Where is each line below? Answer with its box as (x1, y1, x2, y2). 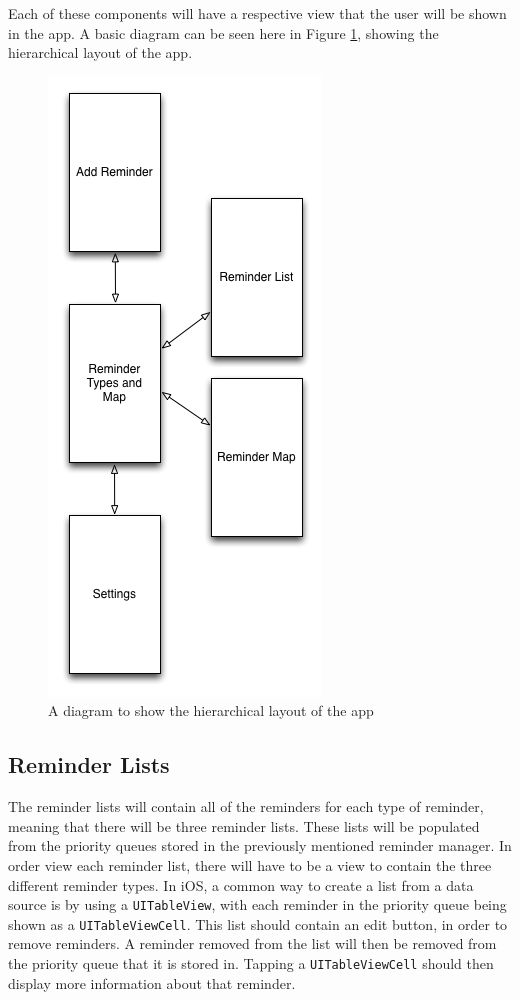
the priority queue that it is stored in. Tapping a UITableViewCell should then (8, 953, 494, 974)
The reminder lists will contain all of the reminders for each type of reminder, (8, 796, 484, 817)
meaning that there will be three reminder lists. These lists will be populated (8, 815, 480, 836)
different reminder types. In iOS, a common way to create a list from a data (8, 874, 474, 895)
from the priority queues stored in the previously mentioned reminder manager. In (8, 835, 512, 856)
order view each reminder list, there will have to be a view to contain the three (8, 854, 492, 875)
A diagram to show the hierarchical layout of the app (48, 700, 374, 721)
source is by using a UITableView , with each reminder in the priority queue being (8, 894, 507, 915)
